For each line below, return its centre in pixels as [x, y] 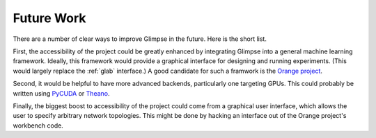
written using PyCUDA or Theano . [62, 93]
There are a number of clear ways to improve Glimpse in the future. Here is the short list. [140, 39]
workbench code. [38, 126]
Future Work [49, 18]
